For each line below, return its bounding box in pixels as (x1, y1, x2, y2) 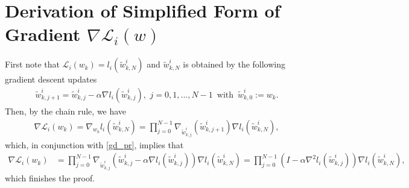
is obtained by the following (183, 58, 286, 70)
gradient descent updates (5, 73, 97, 86)
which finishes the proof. (5, 172, 95, 184)
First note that (5, 58, 60, 70)
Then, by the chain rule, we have (5, 104, 127, 117)
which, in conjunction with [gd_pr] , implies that (5, 138, 184, 151)
